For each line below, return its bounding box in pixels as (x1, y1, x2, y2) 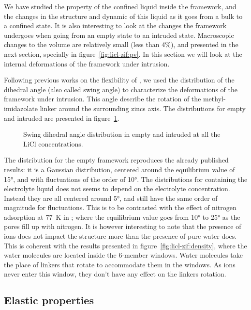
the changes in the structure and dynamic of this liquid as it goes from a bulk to (4, 11, 243, 21)
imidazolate (4, 103, 38, 113)
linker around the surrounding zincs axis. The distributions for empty (40, 103, 246, 113)
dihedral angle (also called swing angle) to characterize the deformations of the (4, 84, 237, 94)
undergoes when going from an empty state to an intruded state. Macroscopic (4, 30, 234, 40)
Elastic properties (4, 293, 94, 308)
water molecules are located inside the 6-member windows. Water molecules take (4, 250, 243, 260)
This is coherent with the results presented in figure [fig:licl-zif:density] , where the (4, 240, 247, 250)
